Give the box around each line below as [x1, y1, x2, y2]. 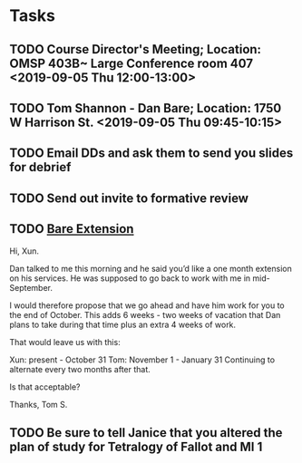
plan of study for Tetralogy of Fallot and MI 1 [9, 439, 263, 454]
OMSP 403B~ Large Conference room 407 [9, 55, 254, 71]
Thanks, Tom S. [9, 399, 68, 410]
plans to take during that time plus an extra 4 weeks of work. [9, 319, 237, 330]
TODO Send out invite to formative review [9, 190, 249, 206]
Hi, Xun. [9, 246, 39, 256]
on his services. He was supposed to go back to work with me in [9, 273, 251, 284]
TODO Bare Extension [9, 221, 134, 236]
